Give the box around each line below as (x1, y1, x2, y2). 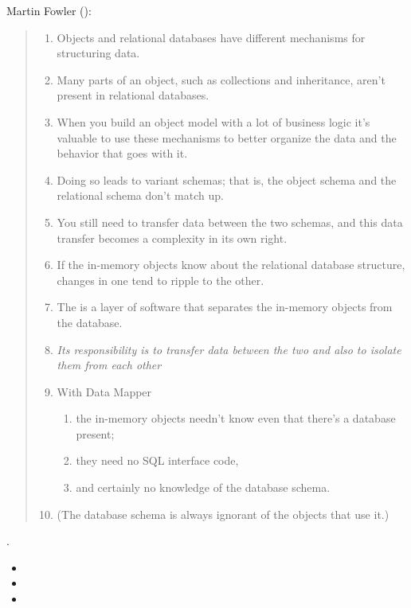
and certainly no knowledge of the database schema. (76, 479, 331, 496)
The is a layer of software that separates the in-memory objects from (57, 298, 393, 315)
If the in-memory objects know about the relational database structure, (57, 256, 405, 273)
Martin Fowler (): (6, 2, 92, 18)
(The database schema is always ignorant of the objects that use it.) (57, 505, 389, 522)
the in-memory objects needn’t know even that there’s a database (76, 410, 396, 427)
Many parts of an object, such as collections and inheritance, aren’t (57, 71, 386, 88)
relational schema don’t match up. (57, 187, 224, 204)
